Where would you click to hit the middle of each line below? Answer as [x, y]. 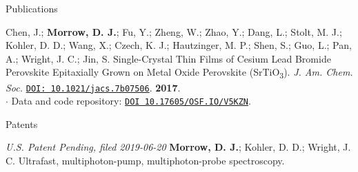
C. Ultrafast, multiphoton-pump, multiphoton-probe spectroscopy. [145, 160]
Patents [22, 123]
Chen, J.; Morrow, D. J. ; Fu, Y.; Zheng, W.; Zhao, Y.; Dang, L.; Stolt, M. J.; [174, 31]
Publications [32, 8]
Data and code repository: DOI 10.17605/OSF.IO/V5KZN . [131, 101]
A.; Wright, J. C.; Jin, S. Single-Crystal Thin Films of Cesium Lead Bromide [168, 58]
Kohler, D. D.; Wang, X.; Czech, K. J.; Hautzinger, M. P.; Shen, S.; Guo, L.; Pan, [179, 45]
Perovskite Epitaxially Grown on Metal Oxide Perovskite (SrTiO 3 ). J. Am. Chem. [179, 73]
